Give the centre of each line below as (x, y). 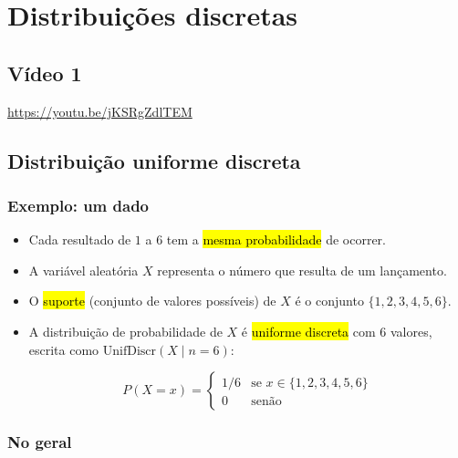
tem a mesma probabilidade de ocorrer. (276, 239)
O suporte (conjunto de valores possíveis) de (152, 301)
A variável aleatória (83, 270)
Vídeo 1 (45, 73)
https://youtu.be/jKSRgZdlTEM (100, 111)
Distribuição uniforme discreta (154, 160)
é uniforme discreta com (308, 331)
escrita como (64, 349)
